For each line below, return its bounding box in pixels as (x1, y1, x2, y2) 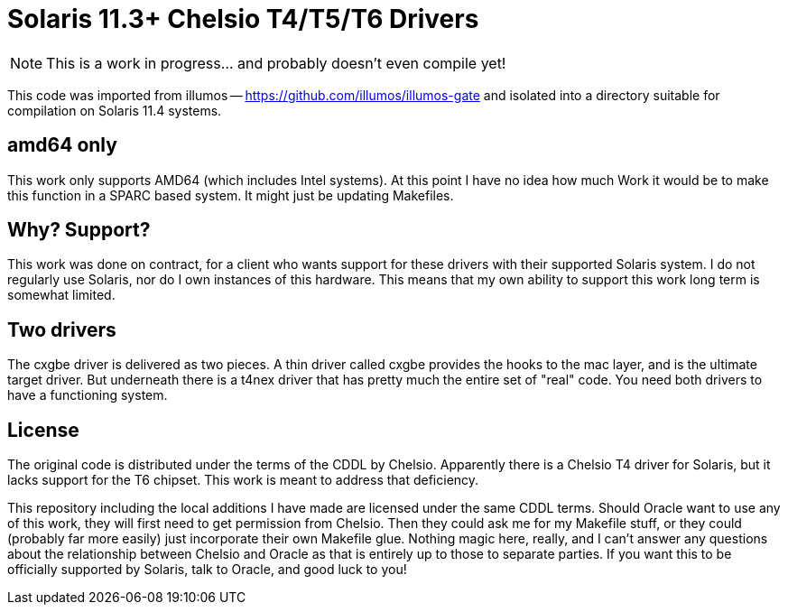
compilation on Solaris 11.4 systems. (7, 102, 222, 118)
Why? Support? (7, 218, 151, 242)
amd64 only (7, 134, 117, 157)
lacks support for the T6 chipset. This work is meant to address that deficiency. (7, 472, 479, 488)
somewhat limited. (7, 287, 116, 303)
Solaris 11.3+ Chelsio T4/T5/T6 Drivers (7, 4, 479, 34)
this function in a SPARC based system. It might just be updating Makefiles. (7, 187, 454, 203)
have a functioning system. (7, 387, 168, 403)
